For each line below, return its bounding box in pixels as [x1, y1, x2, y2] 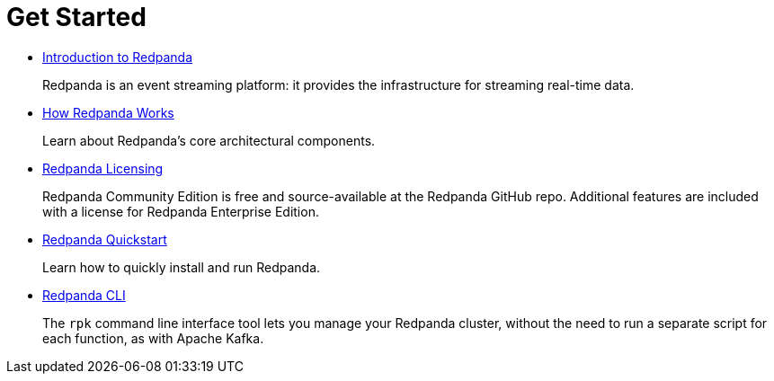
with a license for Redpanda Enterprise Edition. [42, 203, 319, 219]
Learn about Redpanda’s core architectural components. [42, 132, 376, 148]
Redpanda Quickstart [42, 231, 167, 247]
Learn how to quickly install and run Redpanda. [42, 259, 321, 275]
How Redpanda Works [42, 104, 174, 120]
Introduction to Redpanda [42, 49, 193, 65]
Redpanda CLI [42, 287, 126, 303]
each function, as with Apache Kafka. [42, 330, 264, 346]
